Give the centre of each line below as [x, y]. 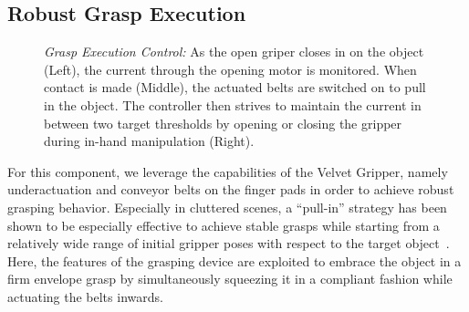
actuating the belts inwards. [85, 296]
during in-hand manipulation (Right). [149, 141]
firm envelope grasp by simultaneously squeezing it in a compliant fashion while [230, 279]
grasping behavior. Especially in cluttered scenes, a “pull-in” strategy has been [227, 207]
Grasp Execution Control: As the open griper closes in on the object [234, 52]
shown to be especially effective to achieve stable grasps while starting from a [224, 225]
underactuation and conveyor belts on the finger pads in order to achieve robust [231, 189]
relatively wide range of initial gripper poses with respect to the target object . [229, 243]
